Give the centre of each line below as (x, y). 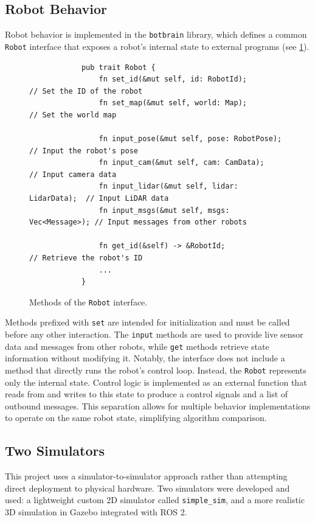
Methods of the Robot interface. (88, 301)
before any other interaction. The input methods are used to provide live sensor (154, 334)
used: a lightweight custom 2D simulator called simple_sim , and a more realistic (155, 500)
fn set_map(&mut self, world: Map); (173, 103)
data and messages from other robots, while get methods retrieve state (137, 346)
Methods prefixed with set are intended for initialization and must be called (147, 322)
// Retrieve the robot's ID (86, 258)
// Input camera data (73, 174)
